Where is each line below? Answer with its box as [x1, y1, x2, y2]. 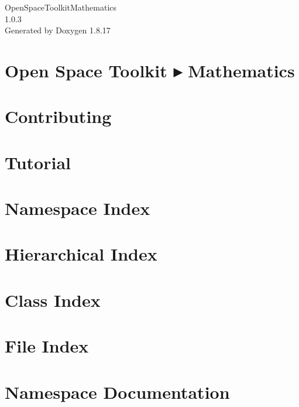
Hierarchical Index [5, 242, 157, 266]
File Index [5, 334, 89, 358]
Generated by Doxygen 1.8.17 [5, 24, 111, 36]
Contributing [5, 104, 112, 128]
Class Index [5, 288, 101, 312]
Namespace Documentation [5, 379, 230, 403]
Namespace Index [5, 196, 150, 220]
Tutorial [5, 150, 71, 174]
